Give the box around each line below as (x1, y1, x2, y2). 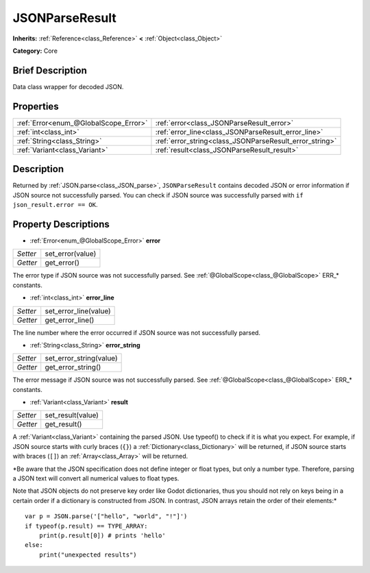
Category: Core (12, 47, 58, 55)
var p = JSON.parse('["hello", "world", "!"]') (25, 513, 188, 520)
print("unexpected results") (38, 550, 137, 559)
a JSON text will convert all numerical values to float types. (12, 474, 180, 483)
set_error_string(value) (45, 354, 118, 363)
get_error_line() (45, 315, 95, 325)
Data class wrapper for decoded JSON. (12, 82, 124, 90)
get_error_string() (45, 363, 101, 372)
